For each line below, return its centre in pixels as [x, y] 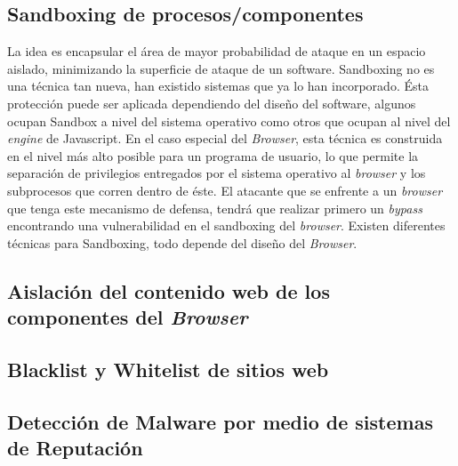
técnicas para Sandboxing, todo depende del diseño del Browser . [182, 242]
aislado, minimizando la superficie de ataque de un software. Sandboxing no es [221, 68]
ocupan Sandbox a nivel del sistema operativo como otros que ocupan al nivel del [229, 121]
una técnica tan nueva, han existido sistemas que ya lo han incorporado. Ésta [218, 86]
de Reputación [75, 448]
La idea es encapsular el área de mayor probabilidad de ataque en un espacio [217, 51]
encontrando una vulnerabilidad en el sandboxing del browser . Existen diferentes [226, 225]
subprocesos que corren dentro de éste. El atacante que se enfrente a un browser [225, 190]
